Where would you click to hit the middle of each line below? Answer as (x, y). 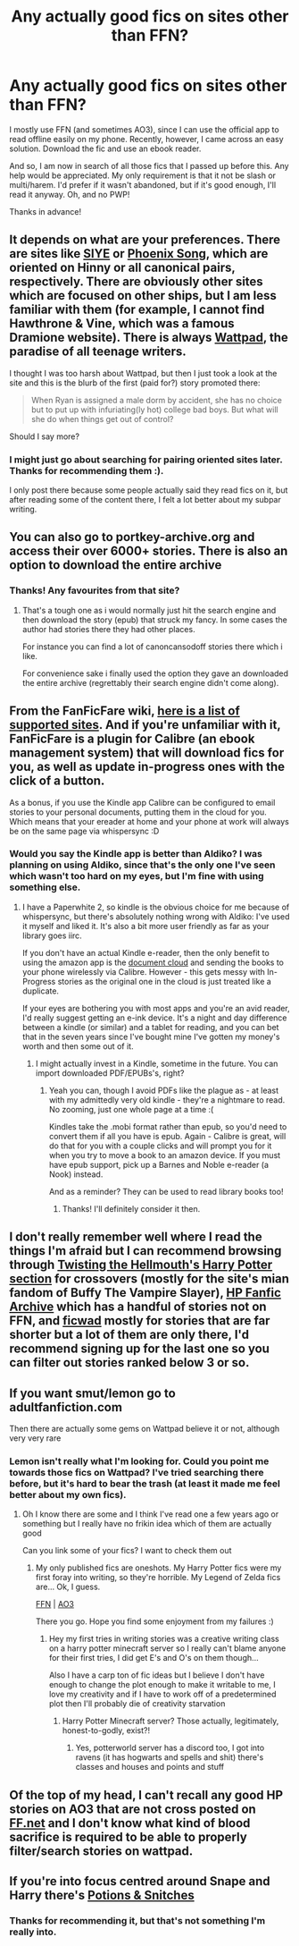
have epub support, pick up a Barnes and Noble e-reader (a (159, 1164)
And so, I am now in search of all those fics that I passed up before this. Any (149, 165)
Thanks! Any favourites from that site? (95, 590)
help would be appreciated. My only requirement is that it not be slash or (143, 175)
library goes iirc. (52, 935)
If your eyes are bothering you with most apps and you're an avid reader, (156, 1008)
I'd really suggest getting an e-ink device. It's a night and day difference (154, 1018)
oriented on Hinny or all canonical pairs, (122, 268)
